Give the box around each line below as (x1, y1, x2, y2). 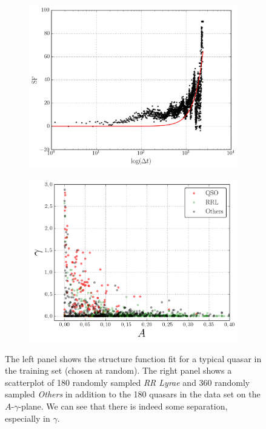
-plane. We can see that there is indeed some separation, (18, 399, 228, 412)
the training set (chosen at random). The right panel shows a (5, 364, 232, 377)
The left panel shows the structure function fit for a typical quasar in (5, 352, 262, 365)
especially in (5, 411, 50, 424)
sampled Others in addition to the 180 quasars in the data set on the (5, 388, 261, 400)
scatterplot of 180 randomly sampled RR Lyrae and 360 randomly (5, 376, 250, 388)
